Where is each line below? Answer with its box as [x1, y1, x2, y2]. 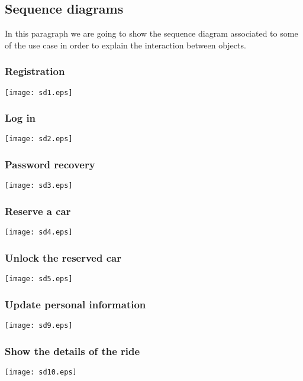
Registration [5, 64, 65, 79]
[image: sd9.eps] [5, 321, 73, 330]
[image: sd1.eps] [5, 88, 73, 97]
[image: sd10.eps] [5, 367, 77, 376]
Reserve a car [5, 203, 71, 218]
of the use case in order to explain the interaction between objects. [5, 38, 246, 51]
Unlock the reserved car [5, 250, 121, 265]
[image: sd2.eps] [5, 135, 73, 144]
